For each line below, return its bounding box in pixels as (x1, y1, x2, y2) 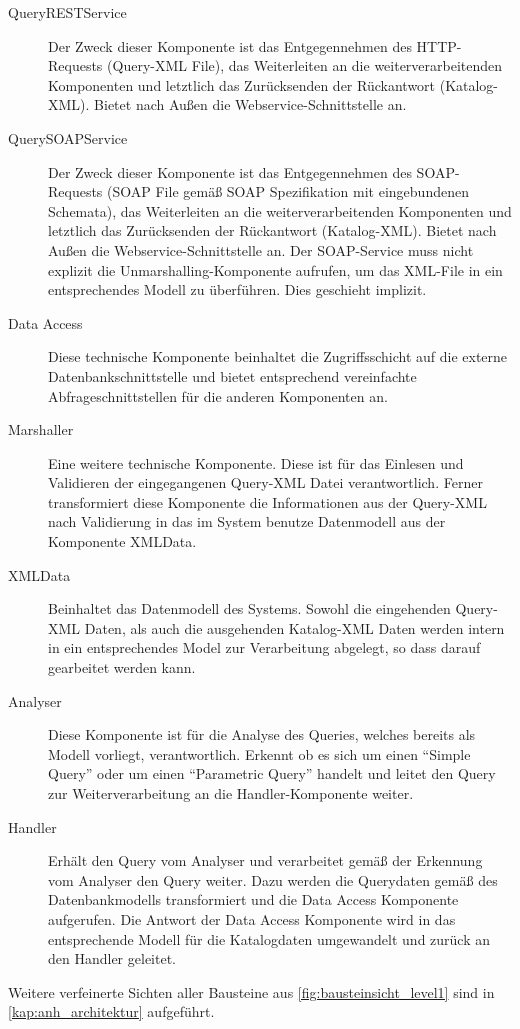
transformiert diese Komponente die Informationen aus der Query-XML (48, 491, 487, 512)
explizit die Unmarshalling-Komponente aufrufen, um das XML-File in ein (48, 259, 503, 280)
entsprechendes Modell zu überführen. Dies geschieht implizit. (48, 279, 427, 300)
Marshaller (8, 419, 74, 440)
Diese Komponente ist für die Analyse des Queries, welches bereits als (48, 724, 476, 745)
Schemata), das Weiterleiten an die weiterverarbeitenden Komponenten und (48, 200, 512, 221)
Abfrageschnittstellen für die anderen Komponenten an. (48, 385, 388, 406)
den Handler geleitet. (48, 948, 176, 969)
